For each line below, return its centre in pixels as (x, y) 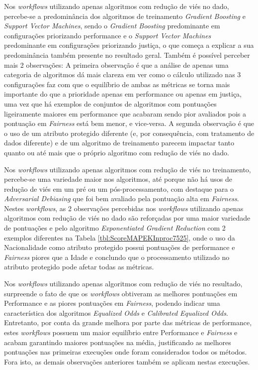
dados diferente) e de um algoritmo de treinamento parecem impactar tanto (119, 143)
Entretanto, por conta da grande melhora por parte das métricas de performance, (128, 322)
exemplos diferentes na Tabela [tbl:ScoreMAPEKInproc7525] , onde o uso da (120, 237)
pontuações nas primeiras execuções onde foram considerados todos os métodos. (126, 352)
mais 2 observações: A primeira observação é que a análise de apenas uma (116, 64)
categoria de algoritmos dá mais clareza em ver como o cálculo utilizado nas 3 (123, 74)
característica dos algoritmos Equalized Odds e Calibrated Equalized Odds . (116, 312)
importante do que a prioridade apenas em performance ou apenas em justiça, (123, 94)
